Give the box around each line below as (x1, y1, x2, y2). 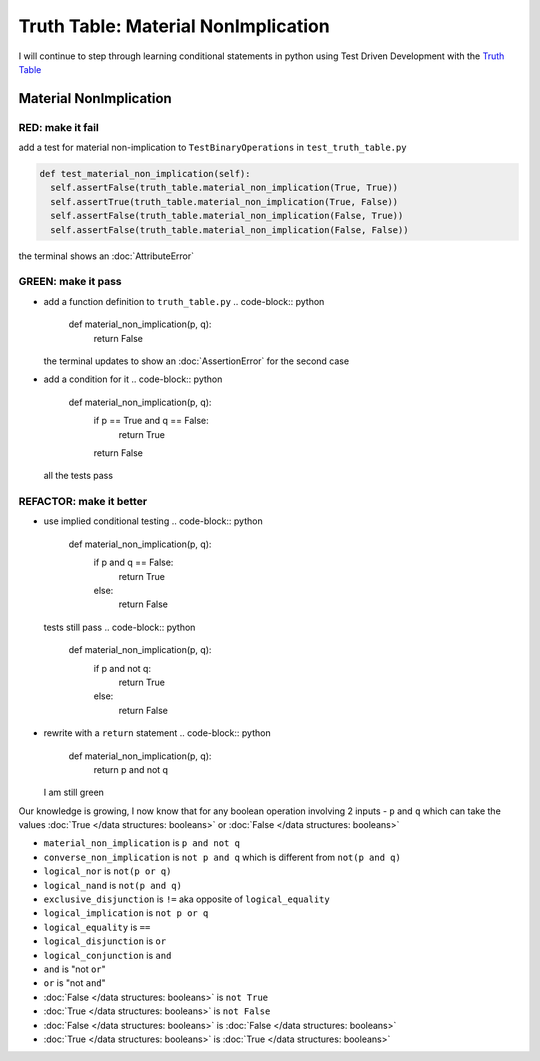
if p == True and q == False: (93, 415, 209, 427)
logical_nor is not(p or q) (43, 865, 172, 877)
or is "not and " (43, 977, 107, 989)
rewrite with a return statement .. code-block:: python (43, 727, 271, 739)
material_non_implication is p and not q (43, 837, 240, 849)
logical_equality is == (43, 921, 151, 933)
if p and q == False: (93, 556, 174, 569)
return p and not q (93, 763, 169, 775)
